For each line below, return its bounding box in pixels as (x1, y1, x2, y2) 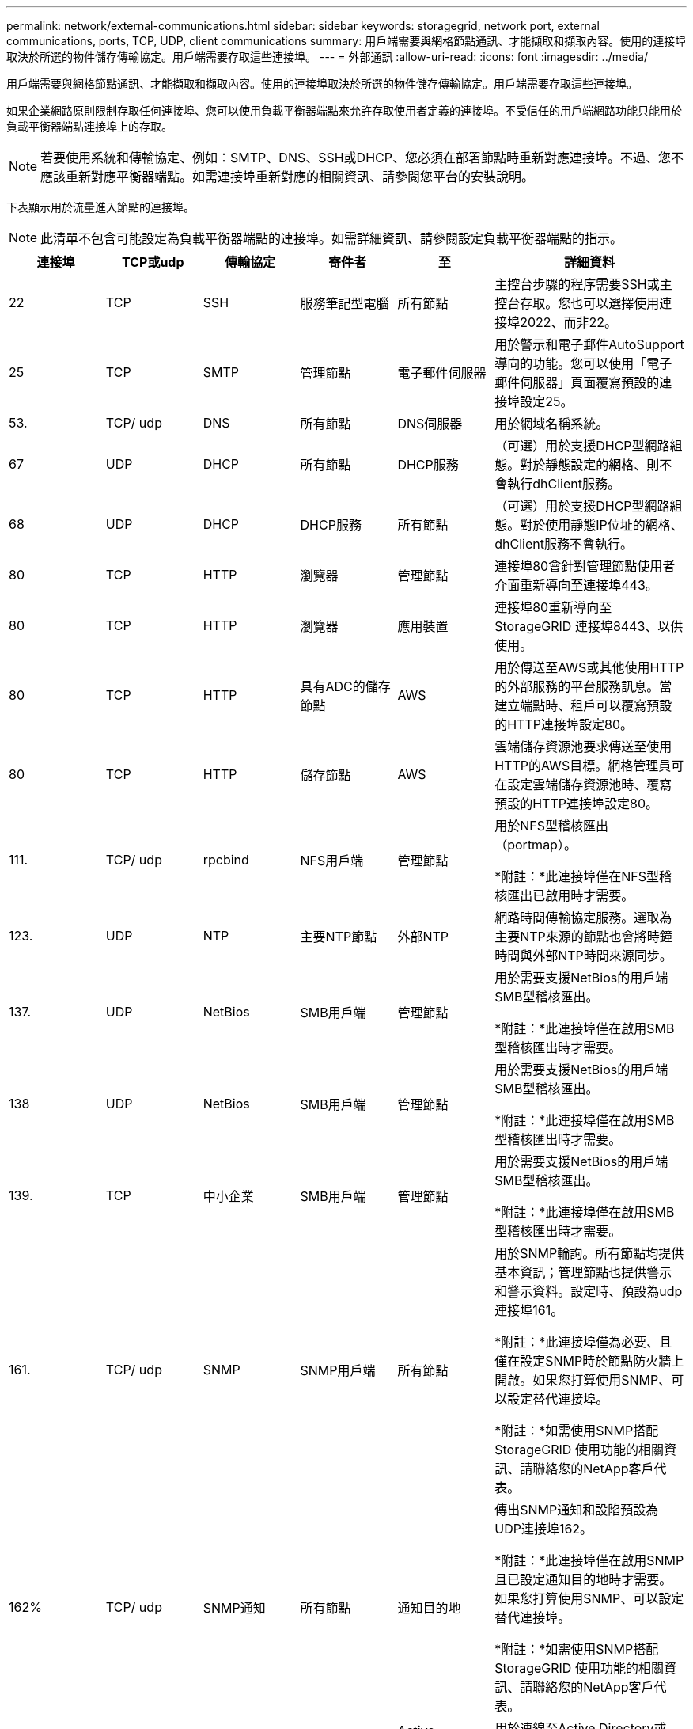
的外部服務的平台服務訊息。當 (494, 678, 672, 694)
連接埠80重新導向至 (494, 599, 612, 615)
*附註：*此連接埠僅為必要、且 (494, 1334, 672, 1350)
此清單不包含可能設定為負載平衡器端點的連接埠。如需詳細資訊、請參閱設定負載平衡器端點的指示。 (40, 230, 623, 246)
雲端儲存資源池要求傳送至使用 (494, 739, 672, 754)
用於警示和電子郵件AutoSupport (494, 336, 684, 352)
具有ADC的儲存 (300, 678, 391, 694)
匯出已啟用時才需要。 (507, 887, 634, 903)
